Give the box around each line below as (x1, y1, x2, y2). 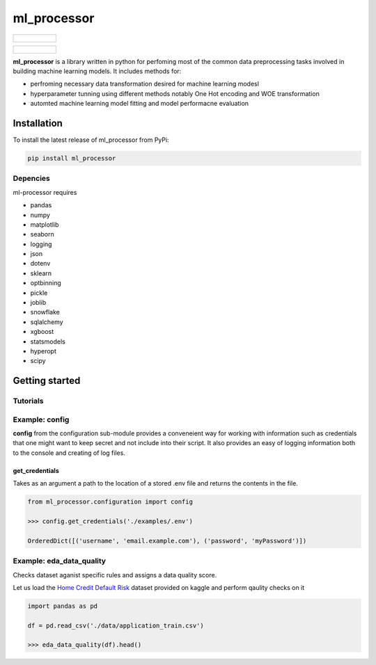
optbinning (30, 279, 62, 287)
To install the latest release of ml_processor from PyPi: (13, 136, 170, 144)
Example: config (13, 415, 70, 424)
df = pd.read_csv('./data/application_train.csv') (27, 621, 205, 630)
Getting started (13, 375, 81, 387)
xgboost (30, 328, 54, 336)
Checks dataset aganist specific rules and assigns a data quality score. (13, 570, 217, 579)
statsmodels (30, 337, 65, 346)
